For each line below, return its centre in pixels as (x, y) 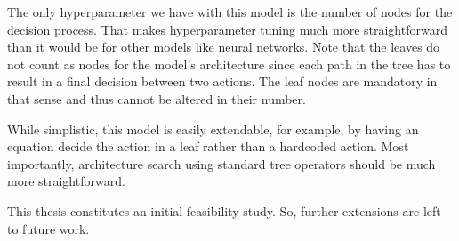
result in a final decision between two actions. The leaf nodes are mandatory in (222, 81)
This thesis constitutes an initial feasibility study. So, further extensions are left (224, 210)
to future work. (48, 228)
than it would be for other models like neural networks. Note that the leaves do (224, 47)
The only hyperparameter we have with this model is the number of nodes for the (230, 12)
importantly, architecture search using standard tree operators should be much (221, 163)
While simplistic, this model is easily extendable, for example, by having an (213, 129)
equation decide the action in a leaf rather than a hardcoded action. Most (208, 146)
